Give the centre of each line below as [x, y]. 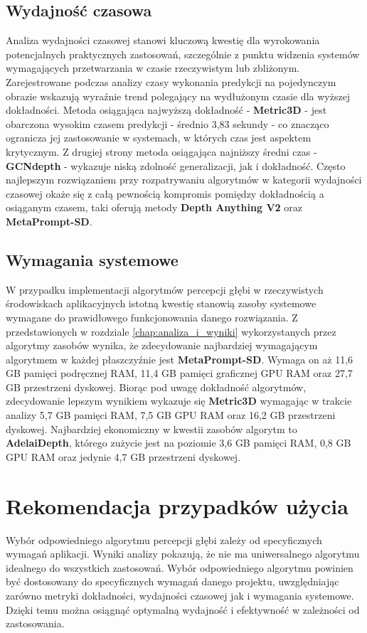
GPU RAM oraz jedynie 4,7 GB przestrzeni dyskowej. [123, 456]
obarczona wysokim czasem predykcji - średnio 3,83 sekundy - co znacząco [167, 123]
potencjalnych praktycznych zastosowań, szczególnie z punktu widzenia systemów [183, 54]
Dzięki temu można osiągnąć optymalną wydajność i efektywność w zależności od [183, 609]
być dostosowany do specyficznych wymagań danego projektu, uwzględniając [172, 581]
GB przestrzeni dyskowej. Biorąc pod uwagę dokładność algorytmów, [156, 387]
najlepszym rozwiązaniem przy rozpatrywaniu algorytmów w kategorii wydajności [184, 180]
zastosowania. [35, 623]
